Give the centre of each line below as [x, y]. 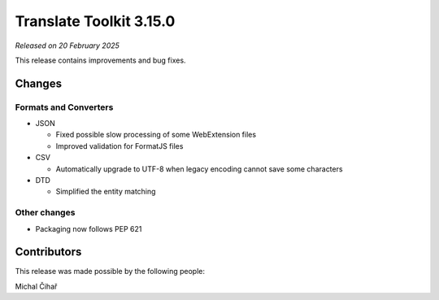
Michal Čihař [36, 286]
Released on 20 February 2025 [67, 46]
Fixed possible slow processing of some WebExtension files [156, 135]
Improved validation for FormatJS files [120, 146]
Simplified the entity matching [106, 192]
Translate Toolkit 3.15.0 [95, 21]
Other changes [45, 213]
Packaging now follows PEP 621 [89, 228]
